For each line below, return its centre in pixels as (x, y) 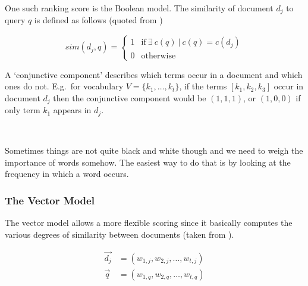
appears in (72, 110)
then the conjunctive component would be (130, 97)
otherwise (158, 56)
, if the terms (203, 86)
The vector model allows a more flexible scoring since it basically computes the (149, 223)
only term (23, 110)
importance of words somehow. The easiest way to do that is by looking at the (148, 162)
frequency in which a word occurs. (67, 174)
